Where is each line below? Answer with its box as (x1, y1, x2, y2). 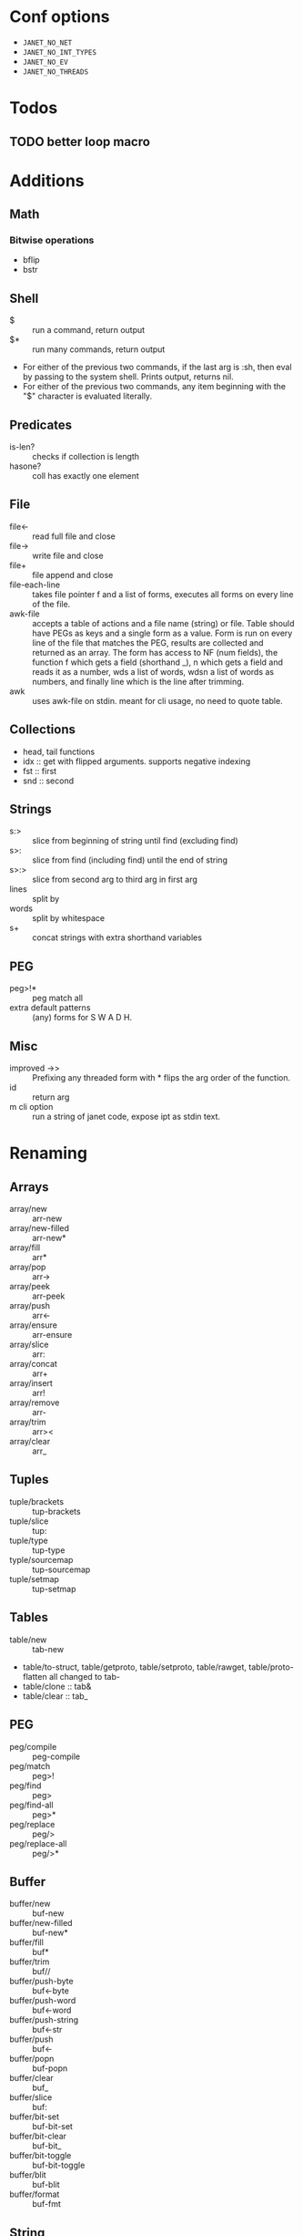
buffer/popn (9, 2054, 55, 2065)
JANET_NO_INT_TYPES (22, 47, 97, 57)
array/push (9, 1300, 50, 1311)
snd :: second (22, 775, 75, 786)
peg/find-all (9, 1799, 54, 1810)
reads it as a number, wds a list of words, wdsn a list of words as (32, 666, 275, 677)
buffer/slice (9, 2092, 53, 2103)
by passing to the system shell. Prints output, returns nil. (22, 371, 234, 382)
